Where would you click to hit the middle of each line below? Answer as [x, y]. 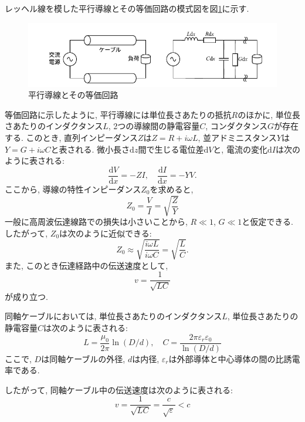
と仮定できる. [267, 221]
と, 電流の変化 [240, 149]
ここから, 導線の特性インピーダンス [73, 189]
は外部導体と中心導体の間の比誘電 [234, 358]
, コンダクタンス [237, 126]
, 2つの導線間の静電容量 [154, 126]
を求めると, [172, 189]
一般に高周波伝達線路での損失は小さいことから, [96, 221]
